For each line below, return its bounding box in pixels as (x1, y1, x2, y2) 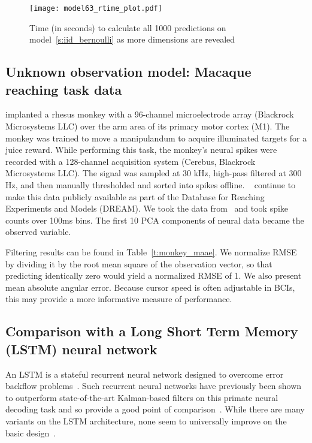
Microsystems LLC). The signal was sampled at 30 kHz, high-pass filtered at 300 (5, 167, 302, 179)
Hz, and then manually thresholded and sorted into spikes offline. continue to (5, 179, 296, 191)
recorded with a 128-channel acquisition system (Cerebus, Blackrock (5, 155, 256, 167)
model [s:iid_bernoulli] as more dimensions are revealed (29, 33, 235, 46)
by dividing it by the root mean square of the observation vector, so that (5, 257, 272, 270)
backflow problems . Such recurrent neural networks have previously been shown (5, 379, 302, 392)
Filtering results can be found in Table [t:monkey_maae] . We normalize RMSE (5, 245, 297, 258)
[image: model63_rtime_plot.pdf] (29, 4, 162, 13)
